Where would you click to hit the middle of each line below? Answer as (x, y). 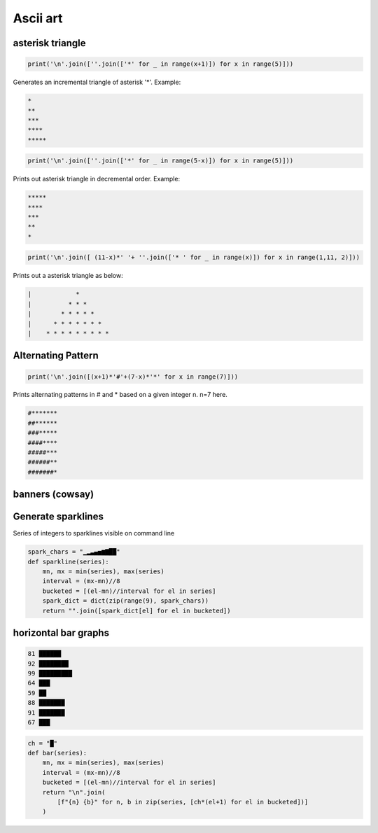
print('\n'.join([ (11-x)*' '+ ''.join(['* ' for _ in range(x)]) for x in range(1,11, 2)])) (194, 258)
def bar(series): (57, 753)
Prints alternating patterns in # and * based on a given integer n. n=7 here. (120, 395)
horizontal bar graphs (61, 633)
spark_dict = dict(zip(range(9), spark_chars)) (126, 601)
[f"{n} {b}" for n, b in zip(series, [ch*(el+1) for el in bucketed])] (183, 802)
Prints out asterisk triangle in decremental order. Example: (97, 179)
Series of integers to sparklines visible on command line (94, 533)
